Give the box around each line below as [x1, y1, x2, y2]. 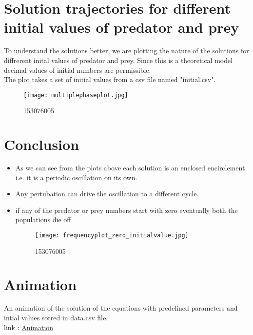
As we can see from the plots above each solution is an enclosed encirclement [15, 163, 245, 173]
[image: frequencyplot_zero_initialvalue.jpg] [35, 232, 189, 239]
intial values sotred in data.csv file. [4, 313, 108, 322]
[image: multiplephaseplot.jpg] [23, 91, 128, 99]
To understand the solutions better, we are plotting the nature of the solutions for [4, 45, 249, 56]
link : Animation [4, 322, 54, 332]
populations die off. [15, 214, 73, 225]
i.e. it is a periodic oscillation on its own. [15, 172, 137, 182]
